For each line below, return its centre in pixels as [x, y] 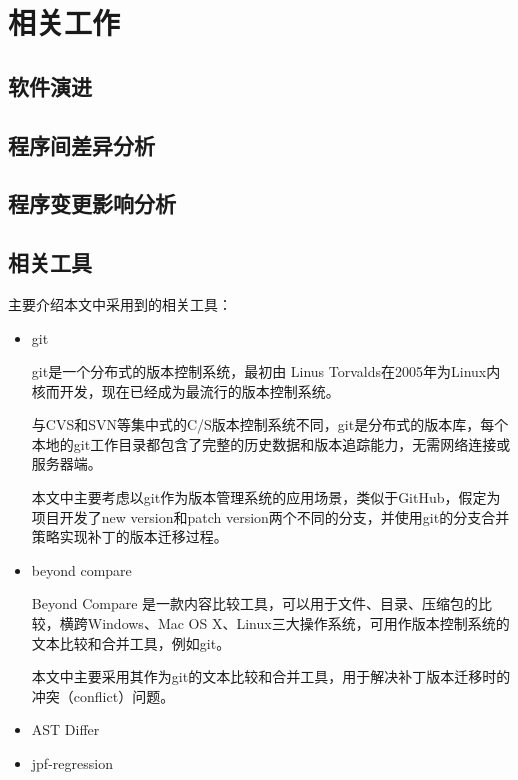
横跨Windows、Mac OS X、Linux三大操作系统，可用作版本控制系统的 [284, 623]
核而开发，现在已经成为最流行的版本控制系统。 [185, 390]
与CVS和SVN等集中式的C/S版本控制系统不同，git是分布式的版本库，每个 [270, 424]
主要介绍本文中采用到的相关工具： [120, 303]
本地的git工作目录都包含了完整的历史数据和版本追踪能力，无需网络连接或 [271, 443]
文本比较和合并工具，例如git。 [131, 642]
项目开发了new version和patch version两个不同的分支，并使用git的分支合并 [270, 516]
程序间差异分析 [81, 144]
